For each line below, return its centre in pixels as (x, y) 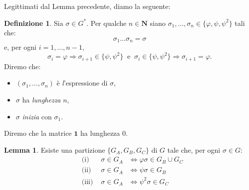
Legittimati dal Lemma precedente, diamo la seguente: (87, 6)
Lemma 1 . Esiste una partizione (55, 149)
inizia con (37, 116)
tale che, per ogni (194, 149)
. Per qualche (107, 23)
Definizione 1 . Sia (34, 23)
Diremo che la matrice (38, 133)
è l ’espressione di (82, 83)
